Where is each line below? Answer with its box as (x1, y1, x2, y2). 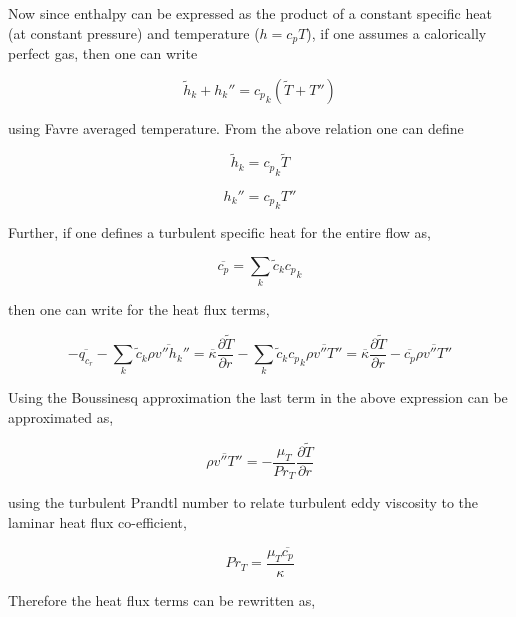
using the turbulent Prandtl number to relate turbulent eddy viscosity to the (8, 492, 479, 513)
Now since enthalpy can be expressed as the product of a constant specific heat (8, 3, 492, 23)
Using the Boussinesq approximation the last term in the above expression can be (8, 387, 508, 408)
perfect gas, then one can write (8, 43, 198, 64)
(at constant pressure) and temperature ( (8, 22, 260, 43)
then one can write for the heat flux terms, (8, 298, 270, 319)
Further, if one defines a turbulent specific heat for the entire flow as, (8, 221, 431, 242)
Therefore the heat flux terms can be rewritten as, (8, 589, 316, 610)
